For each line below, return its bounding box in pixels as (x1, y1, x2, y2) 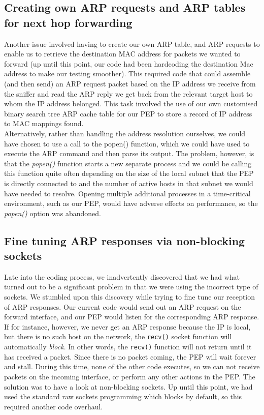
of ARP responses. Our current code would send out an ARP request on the (4, 301, 241, 312)
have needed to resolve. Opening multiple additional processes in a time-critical (4, 188, 251, 198)
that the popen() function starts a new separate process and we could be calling (4, 158, 252, 168)
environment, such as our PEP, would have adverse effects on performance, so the (4, 198, 258, 209)
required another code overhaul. (4, 401, 103, 411)
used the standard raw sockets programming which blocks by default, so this (4, 391, 242, 402)
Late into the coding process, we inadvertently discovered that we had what (4, 271, 240, 282)
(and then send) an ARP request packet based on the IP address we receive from (4, 78, 256, 88)
